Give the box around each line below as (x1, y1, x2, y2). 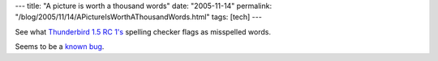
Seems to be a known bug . (15, 42, 105, 51)
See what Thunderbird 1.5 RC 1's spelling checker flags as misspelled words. (15, 26, 272, 36)
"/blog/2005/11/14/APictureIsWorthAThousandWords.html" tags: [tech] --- (15, 12, 263, 22)
